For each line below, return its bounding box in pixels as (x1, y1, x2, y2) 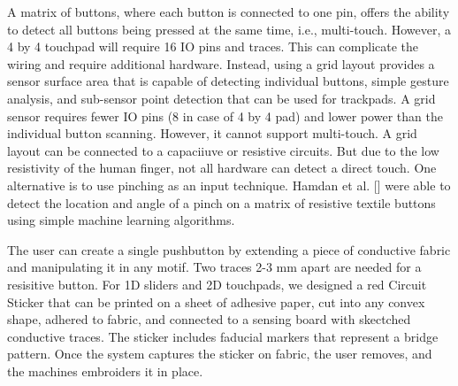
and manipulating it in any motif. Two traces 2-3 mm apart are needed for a (7, 258, 422, 276)
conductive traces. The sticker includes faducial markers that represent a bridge (7, 327, 439, 345)
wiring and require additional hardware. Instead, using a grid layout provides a (7, 54, 435, 73)
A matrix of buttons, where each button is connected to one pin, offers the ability (7, 3, 450, 20)
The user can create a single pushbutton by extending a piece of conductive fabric (7, 240, 451, 259)
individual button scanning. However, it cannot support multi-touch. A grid (7, 124, 417, 143)
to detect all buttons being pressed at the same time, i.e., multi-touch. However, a (7, 19, 451, 38)
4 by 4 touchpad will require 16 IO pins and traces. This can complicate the (7, 37, 419, 56)
